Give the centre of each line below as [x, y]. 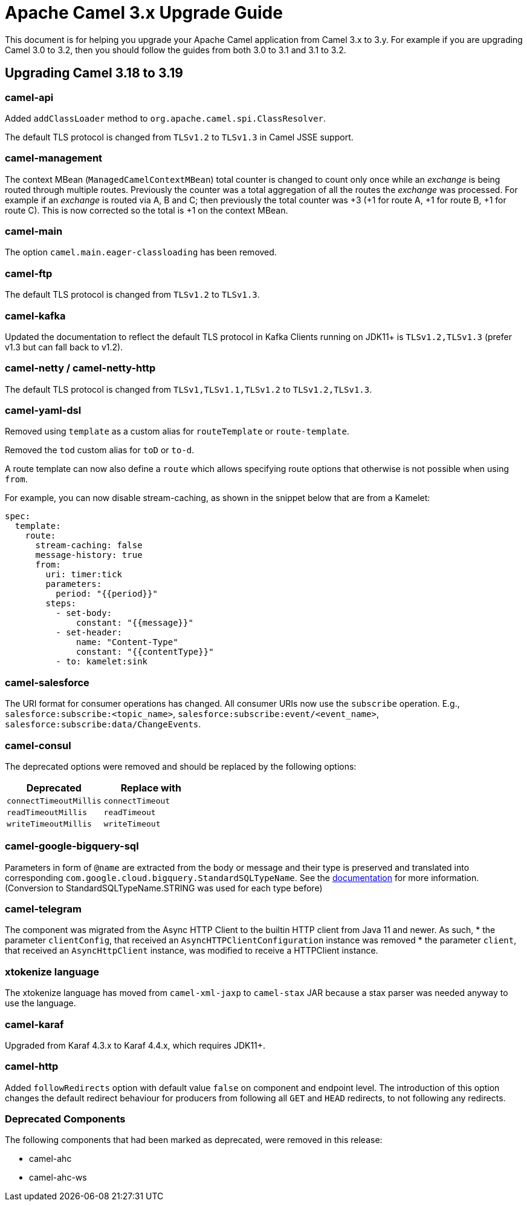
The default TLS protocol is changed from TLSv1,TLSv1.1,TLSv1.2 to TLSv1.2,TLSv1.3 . [189, 389]
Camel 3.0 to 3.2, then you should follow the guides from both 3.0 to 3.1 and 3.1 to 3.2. [176, 50]
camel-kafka [35, 316]
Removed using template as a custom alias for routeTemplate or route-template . [177, 431]
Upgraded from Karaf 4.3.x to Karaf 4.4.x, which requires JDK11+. [135, 1045]
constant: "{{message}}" [135, 623]
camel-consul [38, 745]
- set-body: [84, 613]
